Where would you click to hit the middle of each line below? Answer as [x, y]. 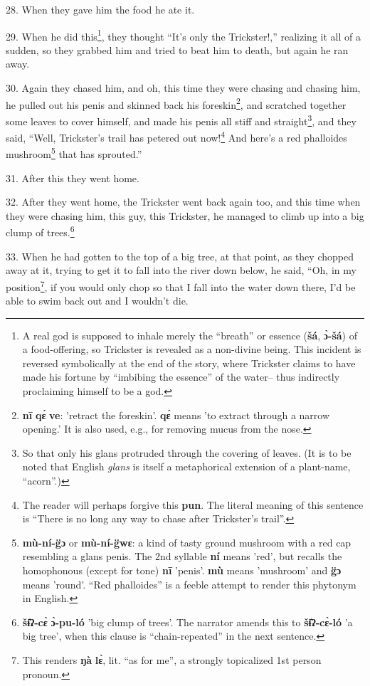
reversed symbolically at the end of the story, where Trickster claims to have [189, 363]
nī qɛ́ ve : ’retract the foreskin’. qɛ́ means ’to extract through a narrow [176, 415]
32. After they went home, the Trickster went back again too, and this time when [183, 202]
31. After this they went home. [73, 178]
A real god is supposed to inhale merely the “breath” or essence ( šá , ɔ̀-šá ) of [190, 335]
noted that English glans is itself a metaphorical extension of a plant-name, [186, 466]
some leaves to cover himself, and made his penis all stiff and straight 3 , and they [181, 120]
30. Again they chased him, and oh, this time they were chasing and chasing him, [183, 88]
